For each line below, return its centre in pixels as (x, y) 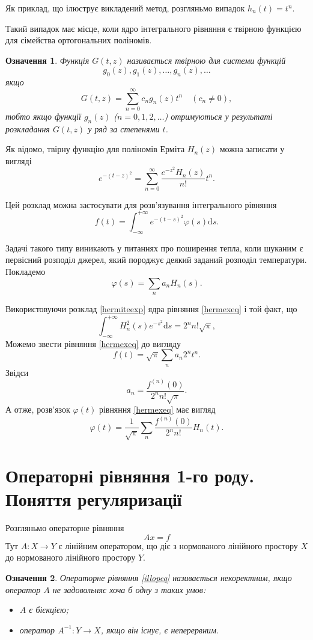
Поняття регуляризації (94, 499)
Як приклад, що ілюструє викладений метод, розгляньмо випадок (125, 8)
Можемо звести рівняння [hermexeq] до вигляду (93, 343)
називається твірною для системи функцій (206, 60)
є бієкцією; (49, 610)
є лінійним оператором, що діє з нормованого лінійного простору (178, 545)
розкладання (28, 128)
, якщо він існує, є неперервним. (160, 629)
